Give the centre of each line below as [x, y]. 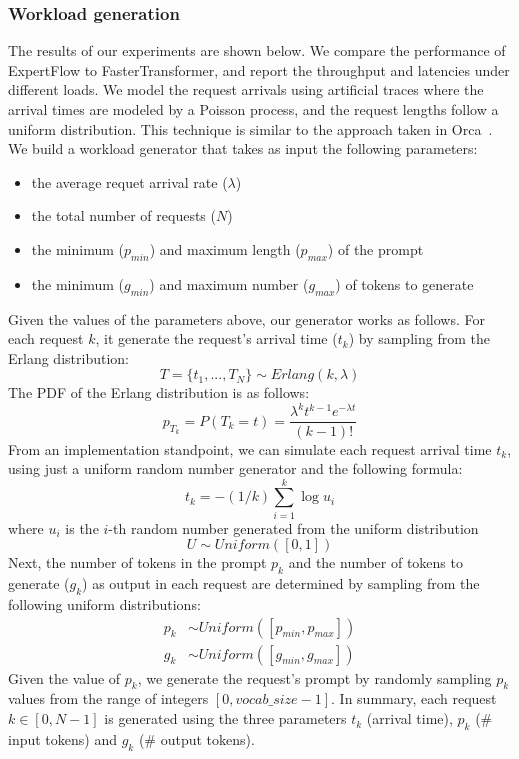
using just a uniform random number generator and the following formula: [235, 468]
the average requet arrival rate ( [129, 181]
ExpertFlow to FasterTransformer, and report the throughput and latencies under [259, 69]
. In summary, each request [414, 698]
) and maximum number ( [229, 283]
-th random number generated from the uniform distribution [293, 527]
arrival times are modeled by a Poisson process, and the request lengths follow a [253, 109]
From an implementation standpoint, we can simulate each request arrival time [250, 448]
